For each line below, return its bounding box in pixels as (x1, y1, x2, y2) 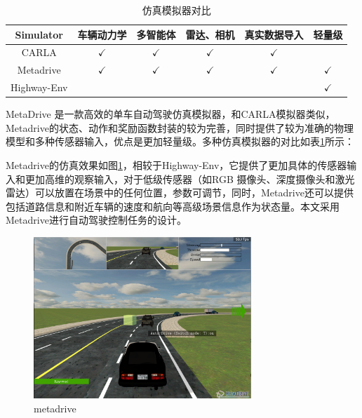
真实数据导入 (244, 27, 304, 41)
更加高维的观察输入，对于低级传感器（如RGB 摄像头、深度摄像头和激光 (25, 171, 355, 186)
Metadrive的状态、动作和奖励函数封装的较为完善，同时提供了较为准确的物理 (6, 120, 354, 135)
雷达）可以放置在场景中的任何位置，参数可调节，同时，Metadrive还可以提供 (6, 185, 354, 200)
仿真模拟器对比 (142, 3, 211, 17)
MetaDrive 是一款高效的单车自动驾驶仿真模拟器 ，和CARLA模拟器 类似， (6, 107, 335, 121)
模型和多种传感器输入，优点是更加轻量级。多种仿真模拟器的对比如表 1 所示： (6, 134, 354, 149)
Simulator (15, 27, 64, 41)
